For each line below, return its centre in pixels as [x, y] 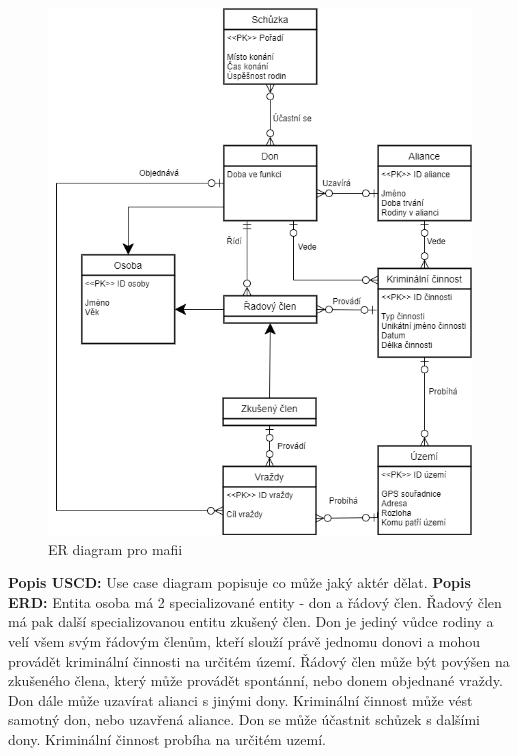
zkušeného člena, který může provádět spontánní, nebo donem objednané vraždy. [255, 680]
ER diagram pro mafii [115, 548]
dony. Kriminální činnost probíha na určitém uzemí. [167, 739]
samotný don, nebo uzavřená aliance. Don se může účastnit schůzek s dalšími [244, 719]
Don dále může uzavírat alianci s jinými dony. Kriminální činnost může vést [240, 699]
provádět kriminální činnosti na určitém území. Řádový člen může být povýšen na [259, 660]
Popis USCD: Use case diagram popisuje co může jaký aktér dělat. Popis [239, 582]
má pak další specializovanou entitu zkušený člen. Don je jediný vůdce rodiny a [251, 621]
